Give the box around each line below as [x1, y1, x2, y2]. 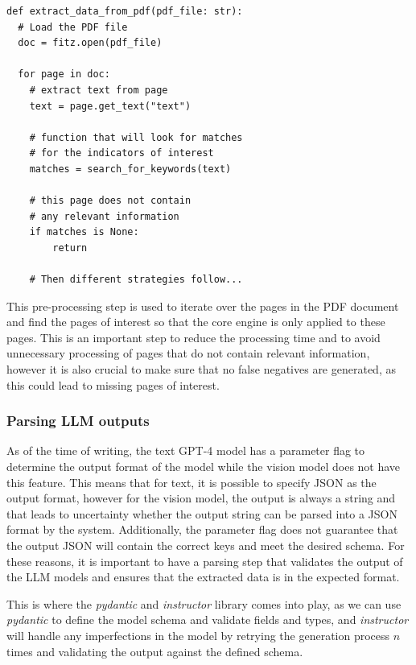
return [52, 242, 88, 254]
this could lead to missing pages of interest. [6, 376, 220, 393]
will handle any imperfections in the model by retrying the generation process [6, 627, 390, 643]
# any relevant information [29, 210, 179, 222]
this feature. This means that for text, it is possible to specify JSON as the [6, 473, 377, 490]
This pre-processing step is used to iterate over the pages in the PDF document [6, 297, 399, 314]
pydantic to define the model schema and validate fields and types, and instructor [6, 611, 409, 628]
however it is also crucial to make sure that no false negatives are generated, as [6, 361, 396, 378]
